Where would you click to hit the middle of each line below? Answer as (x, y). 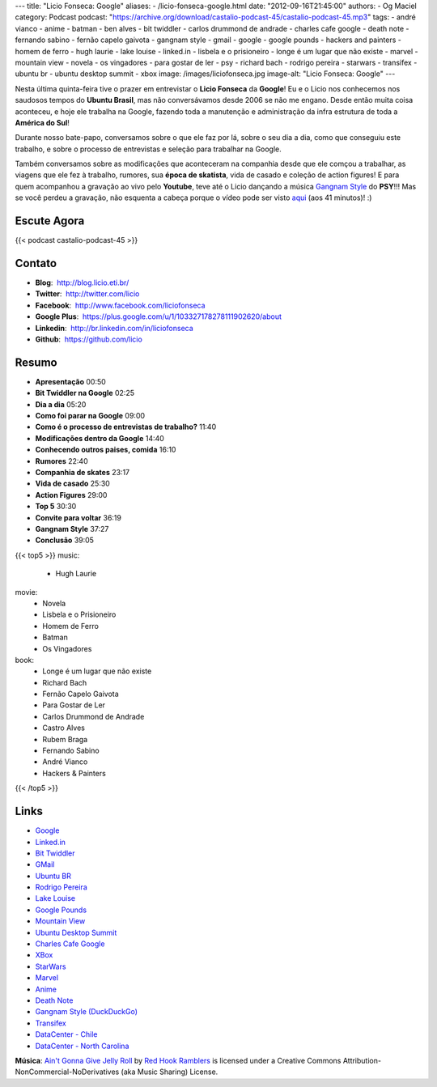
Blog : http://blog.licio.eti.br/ (82, 282)
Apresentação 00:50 (71, 381)
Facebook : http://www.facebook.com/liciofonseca (120, 305)
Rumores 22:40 (62, 461)
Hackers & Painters (74, 773)
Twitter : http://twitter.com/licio (87, 294)
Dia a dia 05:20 (61, 404)
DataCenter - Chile (66, 1034)
